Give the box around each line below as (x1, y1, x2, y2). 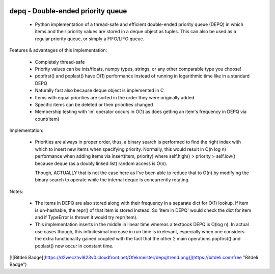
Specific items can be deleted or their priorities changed (35, 101, 153, 107)
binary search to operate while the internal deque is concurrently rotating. (35, 177, 190, 183)
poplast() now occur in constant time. (35, 242, 114, 249)
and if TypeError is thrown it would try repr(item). (35, 214, 137, 220)
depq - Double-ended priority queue (9, 7, 127, 15)
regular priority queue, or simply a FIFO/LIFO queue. (35, 36, 145, 42)
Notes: (9, 188, 23, 195)
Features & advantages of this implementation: (9, 47, 107, 53)
